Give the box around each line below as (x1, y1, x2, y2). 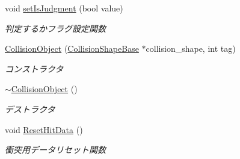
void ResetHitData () (5, 123, 83, 136)
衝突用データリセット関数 (5, 143, 106, 156)
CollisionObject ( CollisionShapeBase (5, 42, 139, 55)
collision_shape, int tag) (146, 42, 236, 55)
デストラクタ (5, 102, 55, 115)
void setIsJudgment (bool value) (5, 2, 123, 14)
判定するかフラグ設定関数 (5, 22, 106, 34)
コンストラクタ (5, 62, 64, 75)
